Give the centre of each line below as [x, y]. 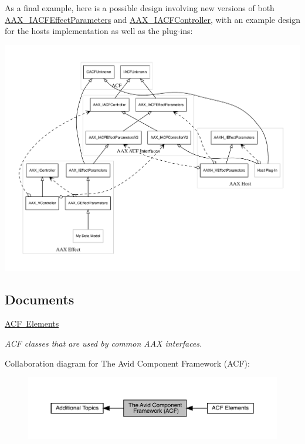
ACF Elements [32, 323]
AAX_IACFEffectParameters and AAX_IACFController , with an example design [152, 19]
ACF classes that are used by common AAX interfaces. [104, 343]
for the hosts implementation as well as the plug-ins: [99, 31]
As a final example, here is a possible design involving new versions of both [140, 8]
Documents [40, 299]
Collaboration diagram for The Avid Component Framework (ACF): [127, 363]
